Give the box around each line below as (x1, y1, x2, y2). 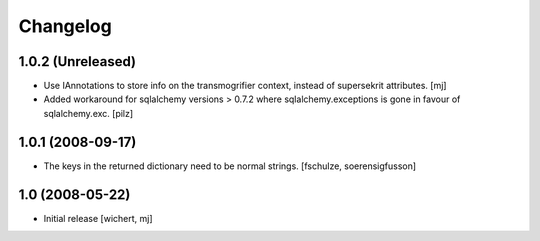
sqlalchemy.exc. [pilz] (43, 107, 134, 119)
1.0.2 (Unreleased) (18, 53, 137, 70)
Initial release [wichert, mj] (43, 212, 154, 224)
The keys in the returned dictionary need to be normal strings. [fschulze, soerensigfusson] (43, 160, 417, 172)
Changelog (18, 15, 112, 37)
